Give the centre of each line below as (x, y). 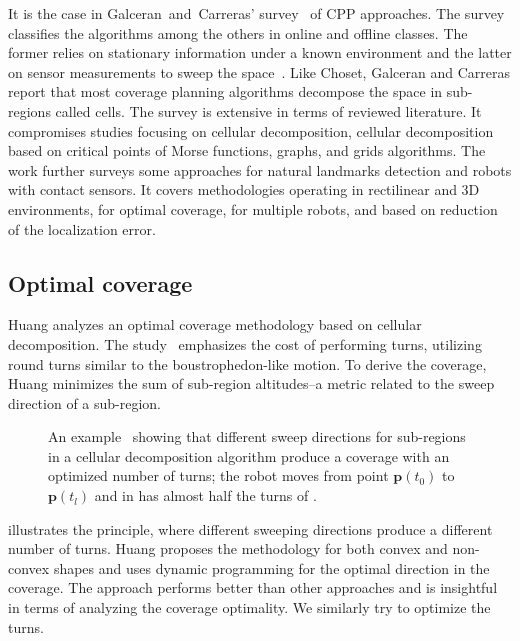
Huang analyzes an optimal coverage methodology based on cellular (215, 324)
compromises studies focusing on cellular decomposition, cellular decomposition (251, 130)
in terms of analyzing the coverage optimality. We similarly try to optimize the (249, 607)
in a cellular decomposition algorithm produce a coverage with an (249, 455)
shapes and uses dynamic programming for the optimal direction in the (271, 567)
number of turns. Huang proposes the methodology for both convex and (228, 548)
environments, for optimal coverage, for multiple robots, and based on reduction (253, 208)
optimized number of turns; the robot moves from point (218, 475)
